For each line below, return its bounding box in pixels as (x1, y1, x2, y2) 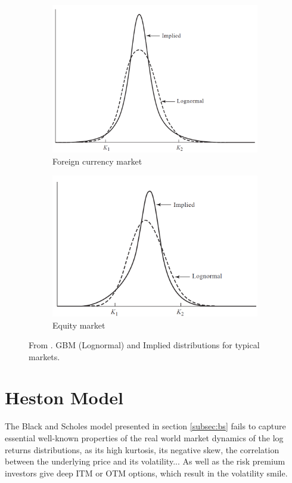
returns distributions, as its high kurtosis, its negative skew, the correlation (5, 443, 279, 456)
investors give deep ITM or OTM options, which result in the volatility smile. (5, 466, 288, 479)
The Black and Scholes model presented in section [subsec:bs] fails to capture (5, 420, 286, 432)
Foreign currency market (52, 154, 142, 167)
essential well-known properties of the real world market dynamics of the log (5, 432, 284, 444)
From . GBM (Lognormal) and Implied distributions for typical (29, 339, 260, 351)
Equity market (52, 318, 105, 331)
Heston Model (5, 385, 124, 410)
